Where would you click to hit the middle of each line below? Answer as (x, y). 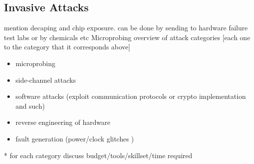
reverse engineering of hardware (63, 122)
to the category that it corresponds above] (67, 47)
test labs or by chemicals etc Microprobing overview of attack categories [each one (127, 37)
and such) (30, 105)
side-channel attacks (46, 80)
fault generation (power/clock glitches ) (75, 138)
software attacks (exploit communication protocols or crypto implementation (131, 96)
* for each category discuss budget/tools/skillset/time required (98, 155)
